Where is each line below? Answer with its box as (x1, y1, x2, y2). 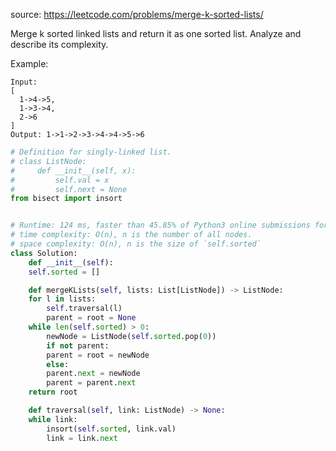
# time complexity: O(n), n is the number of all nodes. (10, 230, 253, 240)
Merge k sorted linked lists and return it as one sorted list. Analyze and (10, 28, 302, 39)
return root (28, 387, 78, 398)
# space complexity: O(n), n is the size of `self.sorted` (10, 239, 262, 249)
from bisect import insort (10, 194, 123, 204)
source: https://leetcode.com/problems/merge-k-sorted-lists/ (10, 9, 264, 20)
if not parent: (46, 340, 110, 351)
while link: (28, 414, 78, 424)
